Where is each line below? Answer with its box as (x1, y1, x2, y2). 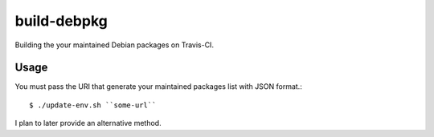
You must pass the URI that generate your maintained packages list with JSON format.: (14, 82, 303, 91)
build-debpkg (14, 12, 108, 30)
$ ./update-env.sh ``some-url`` (29, 100, 157, 110)
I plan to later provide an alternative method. (14, 119, 162, 128)
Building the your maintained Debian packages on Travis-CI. (14, 40, 215, 50)
